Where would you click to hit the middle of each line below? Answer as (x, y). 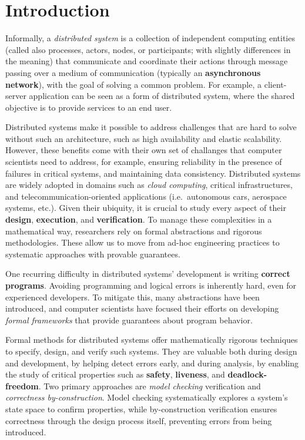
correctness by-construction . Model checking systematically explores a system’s (147, 397)
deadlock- (247, 374)
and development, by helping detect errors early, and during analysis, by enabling (152, 363)
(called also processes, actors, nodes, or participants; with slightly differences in (148, 49)
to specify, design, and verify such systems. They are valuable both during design (151, 351)
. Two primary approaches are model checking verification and (150, 386)
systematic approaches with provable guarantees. (93, 254)
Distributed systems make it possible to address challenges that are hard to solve (151, 127)
